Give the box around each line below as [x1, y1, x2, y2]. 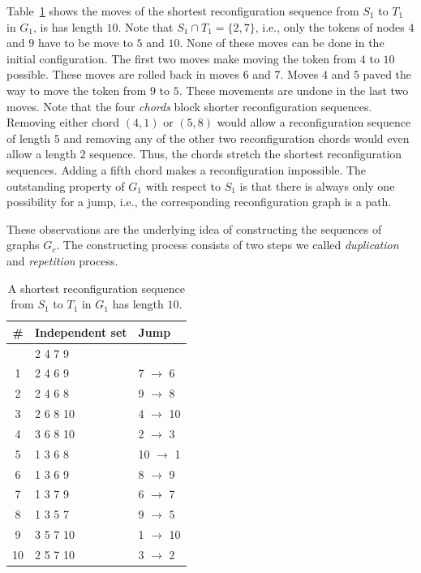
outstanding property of [6, 177, 125, 194]
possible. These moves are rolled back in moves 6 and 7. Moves [6, 66, 319, 83]
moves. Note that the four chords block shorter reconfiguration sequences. [6, 97, 372, 114]
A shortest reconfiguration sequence [7, 279, 185, 296]
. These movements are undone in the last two [178, 81, 409, 98]
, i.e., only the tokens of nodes [255, 18, 405, 35]
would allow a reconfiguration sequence [217, 114, 411, 131]
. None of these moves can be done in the [179, 34, 384, 51]
